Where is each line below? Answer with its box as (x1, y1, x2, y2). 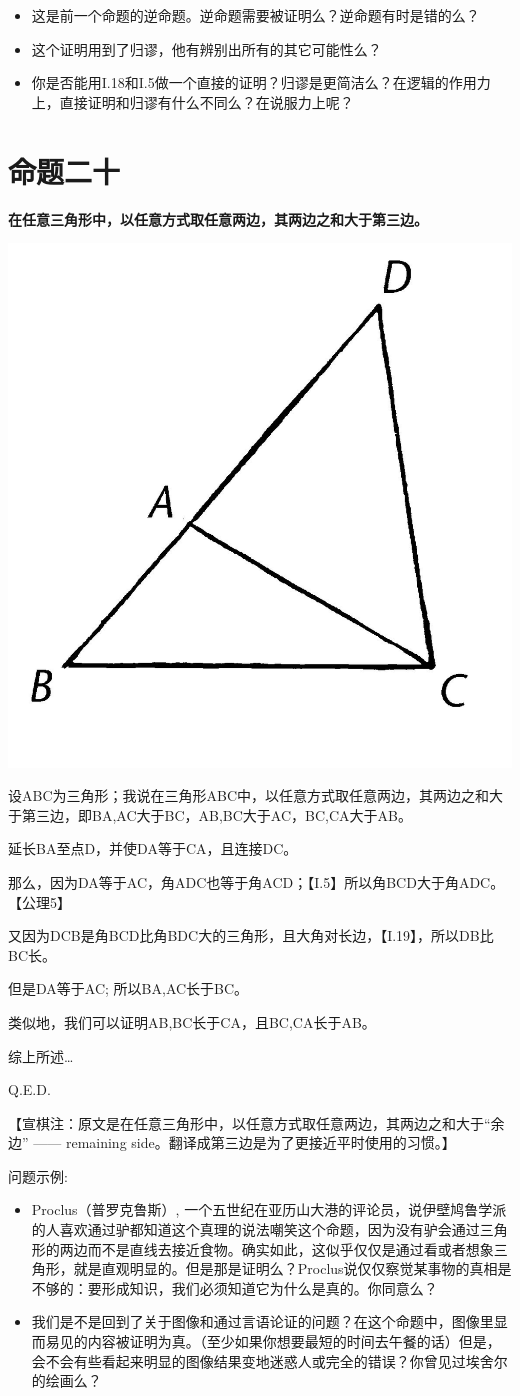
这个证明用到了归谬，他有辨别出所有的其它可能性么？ (31, 38, 382, 59)
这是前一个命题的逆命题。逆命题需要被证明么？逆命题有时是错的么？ (31, 5, 480, 25)
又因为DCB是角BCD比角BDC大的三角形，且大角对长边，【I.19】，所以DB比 (8, 925, 494, 946)
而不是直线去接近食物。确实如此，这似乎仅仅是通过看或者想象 (87, 1238, 494, 1259)
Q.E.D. (8, 1079, 51, 1100)
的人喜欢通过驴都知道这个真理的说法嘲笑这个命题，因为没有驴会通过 (31, 1219, 480, 1240)
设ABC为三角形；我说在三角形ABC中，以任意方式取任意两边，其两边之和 (8, 785, 490, 806)
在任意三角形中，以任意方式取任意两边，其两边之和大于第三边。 (8, 208, 428, 229)
